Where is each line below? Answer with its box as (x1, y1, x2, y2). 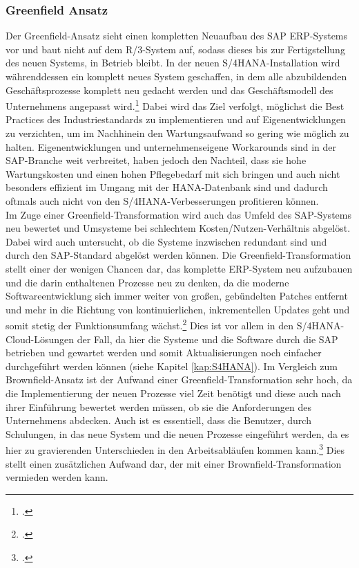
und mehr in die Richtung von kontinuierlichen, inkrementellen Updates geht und (6, 302, 350, 316)
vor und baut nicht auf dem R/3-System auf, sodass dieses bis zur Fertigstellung (6, 42, 345, 56)
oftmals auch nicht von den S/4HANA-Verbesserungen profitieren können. (6, 194, 319, 208)
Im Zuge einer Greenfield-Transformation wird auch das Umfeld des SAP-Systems (6, 207, 351, 221)
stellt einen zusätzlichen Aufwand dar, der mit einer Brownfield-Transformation (6, 456, 342, 470)
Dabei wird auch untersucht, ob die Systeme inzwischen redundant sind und (6, 234, 327, 248)
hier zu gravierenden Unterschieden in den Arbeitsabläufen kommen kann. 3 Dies (6, 441, 345, 457)
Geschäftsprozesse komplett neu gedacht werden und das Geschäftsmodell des (6, 82, 333, 97)
